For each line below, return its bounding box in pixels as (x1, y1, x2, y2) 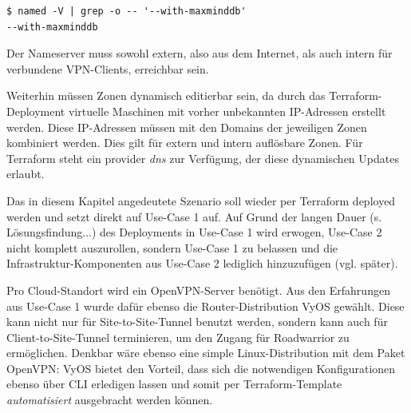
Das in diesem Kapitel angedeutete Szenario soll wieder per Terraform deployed (6, 192, 396, 208)
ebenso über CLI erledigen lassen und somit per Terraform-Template (6, 375, 342, 392)
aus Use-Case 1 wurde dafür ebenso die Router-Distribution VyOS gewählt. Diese (6, 297, 405, 314)
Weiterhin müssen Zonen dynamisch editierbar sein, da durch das (6, 87, 326, 104)
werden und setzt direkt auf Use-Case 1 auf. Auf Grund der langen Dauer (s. (6, 208, 382, 224)
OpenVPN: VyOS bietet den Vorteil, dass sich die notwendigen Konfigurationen (6, 359, 396, 376)
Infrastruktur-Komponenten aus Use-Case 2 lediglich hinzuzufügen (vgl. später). (6, 255, 398, 272)
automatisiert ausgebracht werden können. (6, 391, 213, 408)
